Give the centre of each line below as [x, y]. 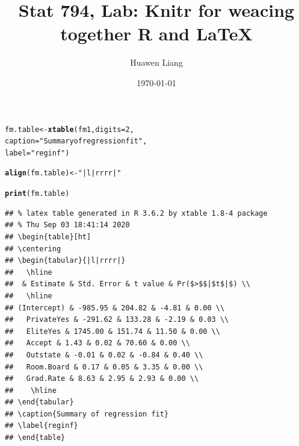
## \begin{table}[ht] [48, 237]
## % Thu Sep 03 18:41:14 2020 [67, 225]
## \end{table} [35, 438]
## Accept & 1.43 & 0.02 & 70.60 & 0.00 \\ [97, 343]
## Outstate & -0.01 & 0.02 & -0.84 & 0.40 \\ [104, 355]
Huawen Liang [156, 62]
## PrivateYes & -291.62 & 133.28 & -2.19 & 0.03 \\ [117, 320]
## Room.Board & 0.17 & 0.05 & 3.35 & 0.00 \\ [104, 367]
